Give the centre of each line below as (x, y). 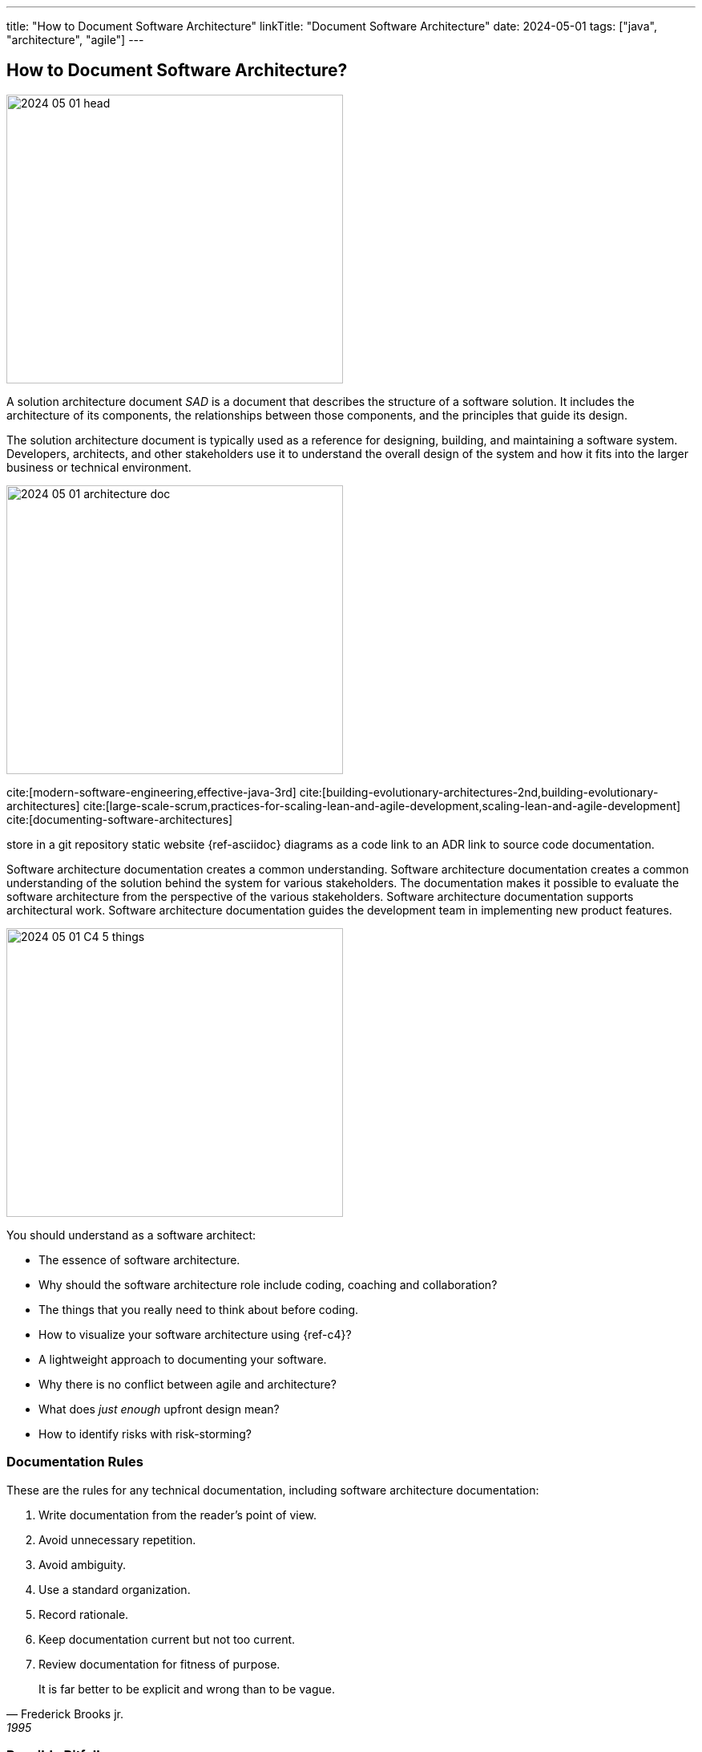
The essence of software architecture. (139, 1259)
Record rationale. (84, 1614)
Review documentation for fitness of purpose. (159, 1664)
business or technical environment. (99, 467)
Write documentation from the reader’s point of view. (178, 1515)
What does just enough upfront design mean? (159, 1409)
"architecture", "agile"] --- (75, 40)
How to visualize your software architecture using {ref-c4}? (195, 1334)
